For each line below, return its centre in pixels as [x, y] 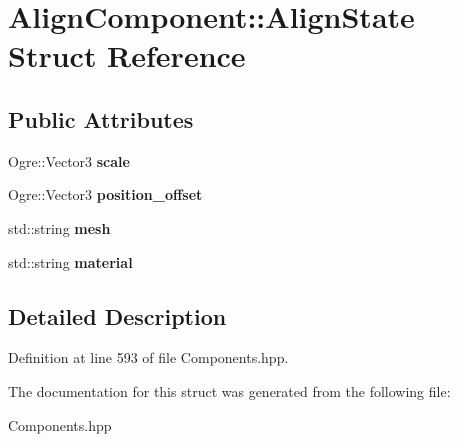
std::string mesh [59, 227]
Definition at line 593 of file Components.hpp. [148, 357]
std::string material [70, 261]
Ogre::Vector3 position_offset [105, 194]
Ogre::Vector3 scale [69, 160]
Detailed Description [117, 315]
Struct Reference [127, 55]
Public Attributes [101, 118]
